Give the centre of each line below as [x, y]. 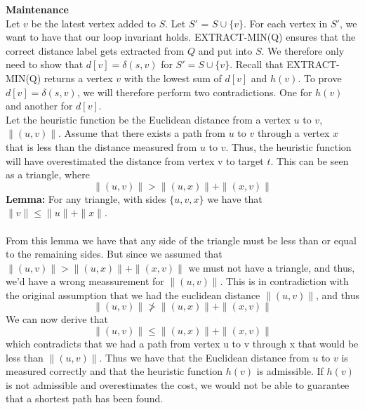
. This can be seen [310, 160]
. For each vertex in [286, 23]
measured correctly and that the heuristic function [114, 371]
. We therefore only [303, 50]
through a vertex [293, 133]
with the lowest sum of [173, 78]
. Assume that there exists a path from [142, 133]
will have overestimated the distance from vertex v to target [135, 160]
